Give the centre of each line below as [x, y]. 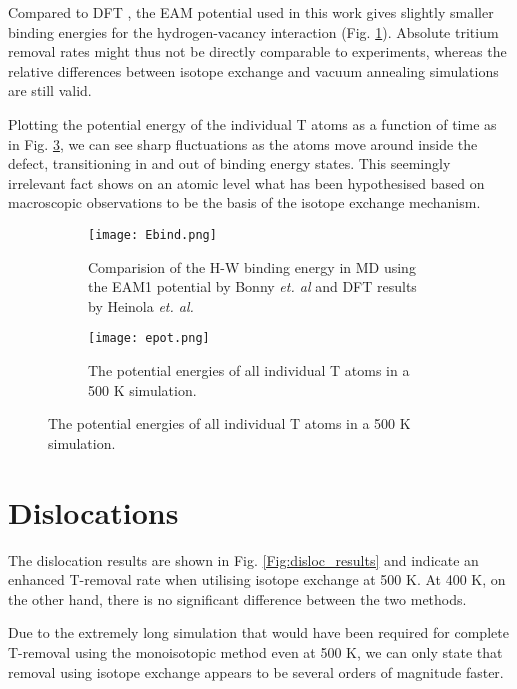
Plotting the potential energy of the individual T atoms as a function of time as [252, 123]
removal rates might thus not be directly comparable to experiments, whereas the [257, 51]
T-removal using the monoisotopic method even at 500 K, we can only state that [255, 651]
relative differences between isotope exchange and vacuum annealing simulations [253, 70]
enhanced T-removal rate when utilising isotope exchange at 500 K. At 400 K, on [257, 579]
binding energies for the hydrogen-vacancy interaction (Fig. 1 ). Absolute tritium [253, 31]
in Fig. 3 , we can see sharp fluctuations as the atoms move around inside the [243, 143]
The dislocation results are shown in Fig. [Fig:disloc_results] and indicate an [243, 559]
